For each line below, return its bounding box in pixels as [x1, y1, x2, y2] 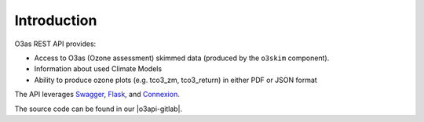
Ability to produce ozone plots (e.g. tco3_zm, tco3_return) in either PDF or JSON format [34, 75, 317, 84]
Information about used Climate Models [34, 64, 163, 74]
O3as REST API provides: [14, 39, 97, 48]
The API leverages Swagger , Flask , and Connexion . [14, 90, 180, 99]
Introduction [14, 12, 97, 29]
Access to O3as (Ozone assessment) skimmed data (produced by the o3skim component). [34, 53, 330, 63]
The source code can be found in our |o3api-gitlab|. [14, 104, 183, 113]
